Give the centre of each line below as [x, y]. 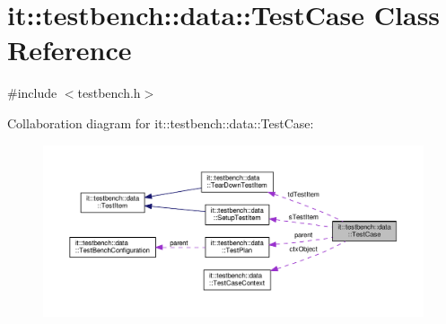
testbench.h [109, 93]
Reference [70, 50]
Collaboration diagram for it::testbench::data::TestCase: [161, 123]
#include [32, 93]
